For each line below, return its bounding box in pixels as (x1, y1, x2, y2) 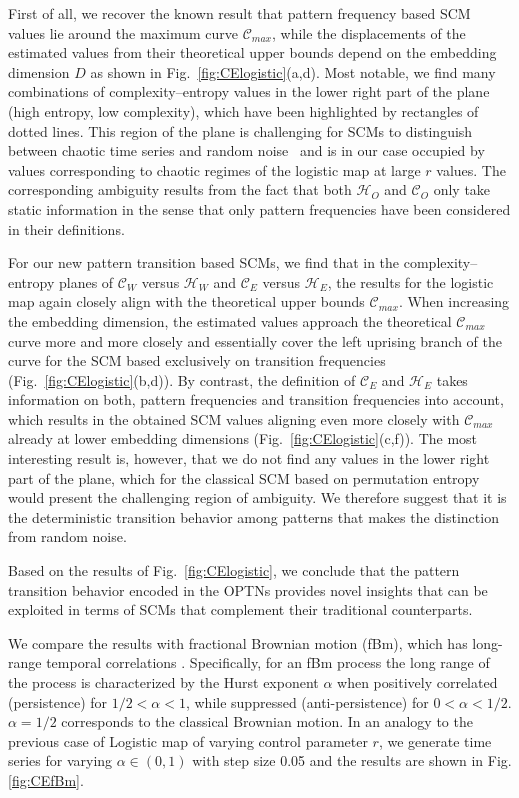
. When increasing (398, 291, 510, 312)
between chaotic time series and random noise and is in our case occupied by (8, 140, 485, 161)
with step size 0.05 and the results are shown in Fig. (192, 750, 512, 771)
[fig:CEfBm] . (8, 769, 84, 790)
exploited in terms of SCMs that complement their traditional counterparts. (8, 599, 473, 620)
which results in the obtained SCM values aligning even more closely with (8, 408, 460, 429)
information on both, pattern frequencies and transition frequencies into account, (8, 389, 504, 410)
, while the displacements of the (271, 22, 466, 43)
